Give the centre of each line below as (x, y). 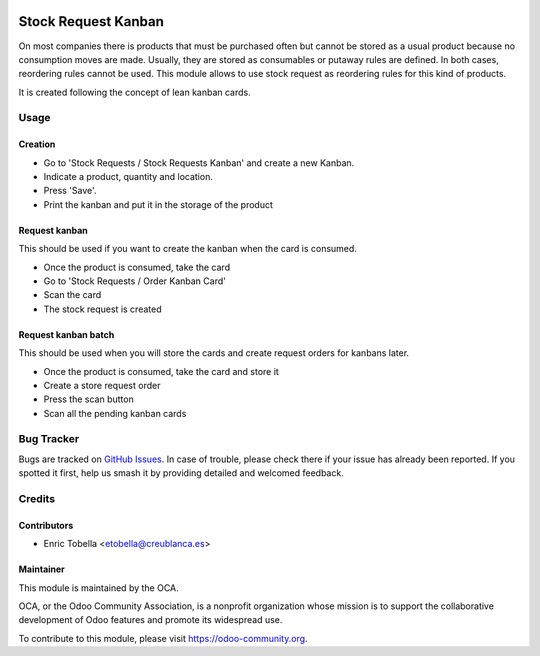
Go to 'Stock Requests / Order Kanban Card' (135, 281)
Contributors (46, 525)
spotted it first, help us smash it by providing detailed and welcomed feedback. (181, 473)
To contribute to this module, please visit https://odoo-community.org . (163, 638)
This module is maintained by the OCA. (98, 587)
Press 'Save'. (70, 191)
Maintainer (41, 569)
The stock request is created (102, 309)
